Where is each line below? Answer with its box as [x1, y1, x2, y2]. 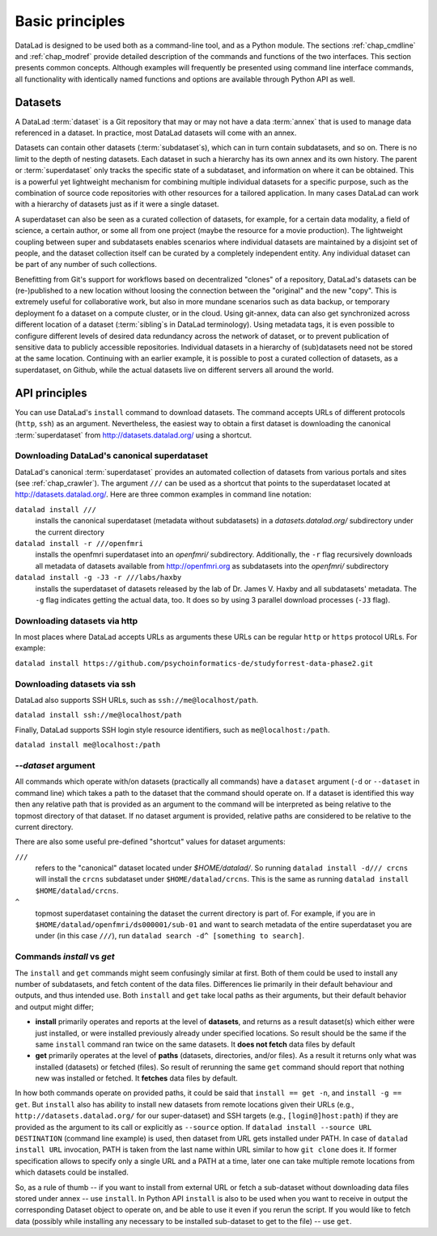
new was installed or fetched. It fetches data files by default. [35, 1073, 238, 1083]
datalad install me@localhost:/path [15, 740, 161, 750]
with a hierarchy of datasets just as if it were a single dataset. [15, 199, 219, 210]
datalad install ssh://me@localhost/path [15, 710, 182, 720]
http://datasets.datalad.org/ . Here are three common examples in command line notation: [15, 489, 312, 499]
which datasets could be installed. [15, 1167, 129, 1177]
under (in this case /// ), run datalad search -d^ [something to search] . [35, 931, 305, 941]
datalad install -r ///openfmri [15, 539, 143, 548]
